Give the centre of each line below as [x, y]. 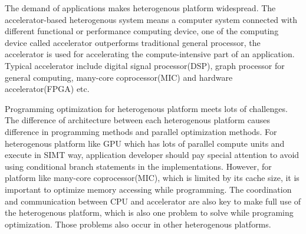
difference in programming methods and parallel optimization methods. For [141, 131]
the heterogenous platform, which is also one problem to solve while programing [149, 212]
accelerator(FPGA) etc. [47, 89]
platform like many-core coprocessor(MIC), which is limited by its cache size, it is [152, 178]
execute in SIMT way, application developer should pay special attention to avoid [152, 155]
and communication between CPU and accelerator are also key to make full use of [153, 201]
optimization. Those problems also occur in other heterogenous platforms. [138, 224]
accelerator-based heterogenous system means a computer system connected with [151, 19]
